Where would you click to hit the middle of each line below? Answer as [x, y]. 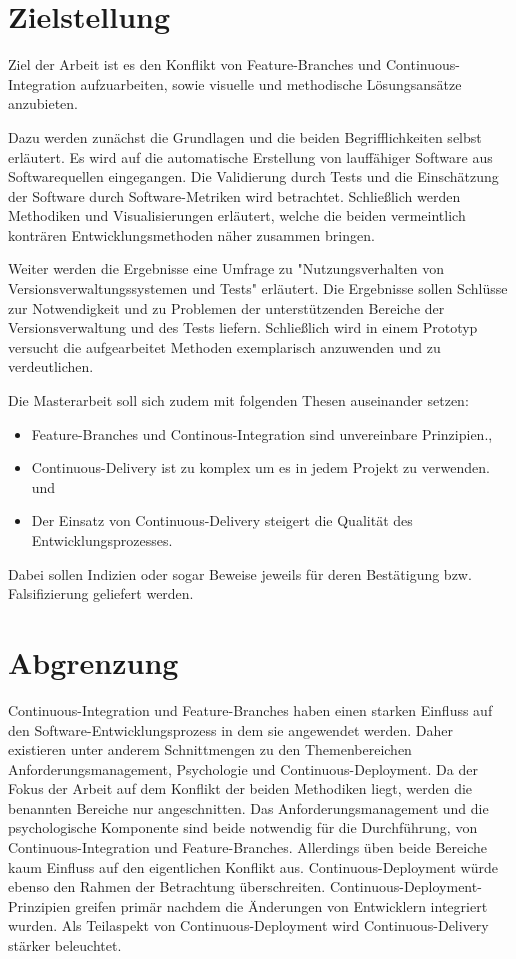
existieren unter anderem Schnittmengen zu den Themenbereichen [210, 749]
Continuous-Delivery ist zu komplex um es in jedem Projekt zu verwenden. [260, 467]
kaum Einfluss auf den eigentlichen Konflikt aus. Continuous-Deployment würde [253, 866]
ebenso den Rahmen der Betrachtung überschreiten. [167, 886]
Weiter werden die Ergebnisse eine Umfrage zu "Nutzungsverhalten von [226, 268]
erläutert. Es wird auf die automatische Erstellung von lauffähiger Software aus [250, 156]
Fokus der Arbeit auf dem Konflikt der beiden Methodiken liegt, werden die [240, 788]
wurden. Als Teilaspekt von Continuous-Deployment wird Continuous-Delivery [248, 925]
